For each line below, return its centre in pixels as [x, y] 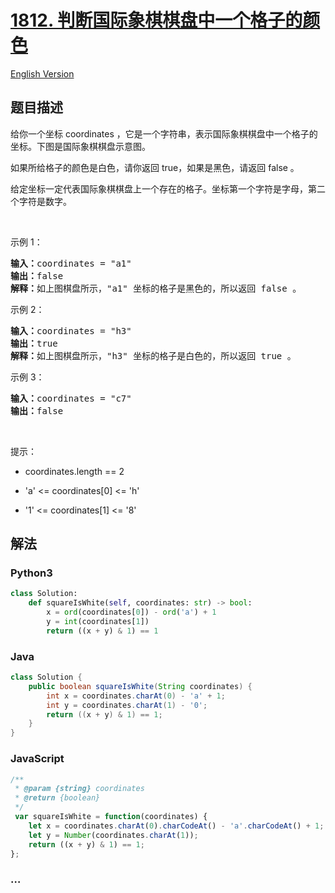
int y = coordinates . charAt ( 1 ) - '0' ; [127, 705]
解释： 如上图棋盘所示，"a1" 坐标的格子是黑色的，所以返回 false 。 [156, 288]
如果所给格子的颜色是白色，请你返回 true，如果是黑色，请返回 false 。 [155, 167]
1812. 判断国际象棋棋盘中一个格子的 [156, 20]
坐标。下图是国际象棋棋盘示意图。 [80, 146]
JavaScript [37, 759]
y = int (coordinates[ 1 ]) [98, 622]
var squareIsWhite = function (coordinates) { [111, 817]
